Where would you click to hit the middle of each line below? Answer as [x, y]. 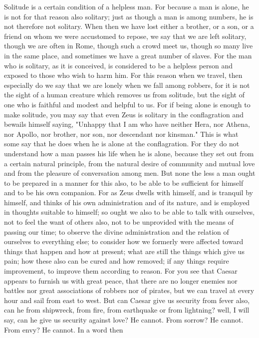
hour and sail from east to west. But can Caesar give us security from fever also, [127, 300]
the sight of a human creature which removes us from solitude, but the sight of [124, 95]
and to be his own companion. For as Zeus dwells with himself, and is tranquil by [129, 192]
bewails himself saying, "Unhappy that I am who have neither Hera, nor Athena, [127, 124]
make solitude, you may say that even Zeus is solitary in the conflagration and [124, 114]
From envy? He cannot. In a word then [64, 329]
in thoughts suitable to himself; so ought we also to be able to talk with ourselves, [129, 212]
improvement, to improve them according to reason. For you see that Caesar [121, 271]
